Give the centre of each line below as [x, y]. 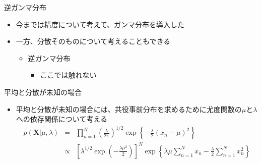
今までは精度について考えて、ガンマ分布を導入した [100, 24]
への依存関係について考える [61, 119]
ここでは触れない [68, 75]
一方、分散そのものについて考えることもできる [93, 41]
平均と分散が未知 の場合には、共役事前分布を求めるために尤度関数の [129, 109]
